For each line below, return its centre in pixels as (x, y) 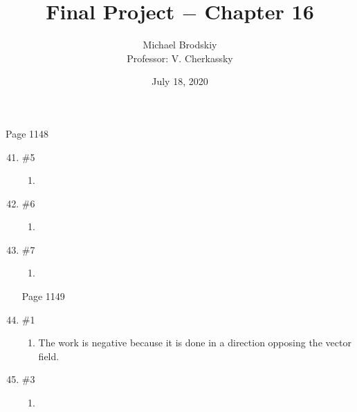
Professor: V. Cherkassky (180, 58)
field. (49, 356)
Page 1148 (27, 133)
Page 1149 (43, 296)
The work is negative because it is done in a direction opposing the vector (195, 343)
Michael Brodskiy (180, 45)
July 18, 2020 (180, 81)
